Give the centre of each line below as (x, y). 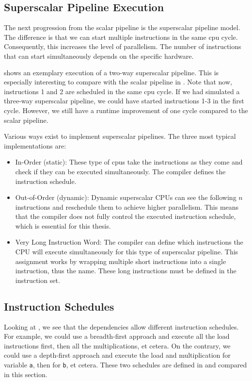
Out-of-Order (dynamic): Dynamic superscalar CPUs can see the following (126, 197)
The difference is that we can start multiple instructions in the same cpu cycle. (121, 37)
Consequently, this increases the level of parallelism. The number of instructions (123, 46)
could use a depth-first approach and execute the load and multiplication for (117, 355)
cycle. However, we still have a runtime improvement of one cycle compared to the (126, 110)
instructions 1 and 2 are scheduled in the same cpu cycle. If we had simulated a (122, 91)
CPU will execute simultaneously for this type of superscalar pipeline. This (127, 252)
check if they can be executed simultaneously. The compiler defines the (120, 171)
